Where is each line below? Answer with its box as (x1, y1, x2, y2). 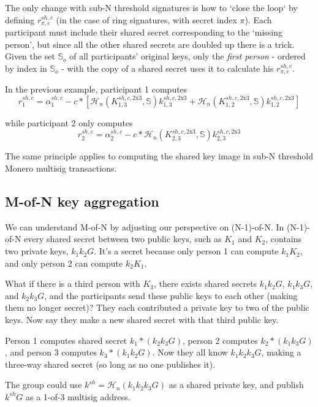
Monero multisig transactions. (5, 162, 117, 175)
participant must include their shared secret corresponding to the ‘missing (5, 26, 282, 39)
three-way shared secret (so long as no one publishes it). (5, 357, 216, 370)
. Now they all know (152, 346, 228, 359)
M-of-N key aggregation (5, 192, 159, 211)
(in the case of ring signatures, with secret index (56, 13, 237, 26)
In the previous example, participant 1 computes (5, 83, 187, 96)
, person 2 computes (183, 333, 258, 346)
